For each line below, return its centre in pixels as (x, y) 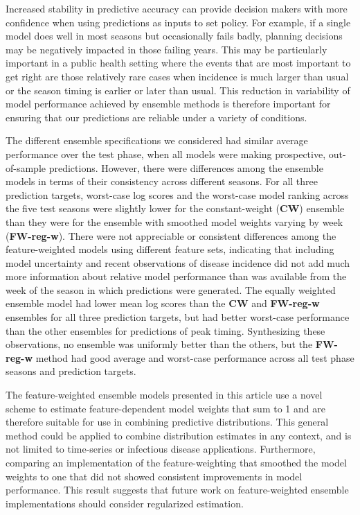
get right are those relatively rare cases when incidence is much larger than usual (177, 76)
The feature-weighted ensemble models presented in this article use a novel (164, 395)
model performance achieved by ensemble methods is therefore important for (168, 104)
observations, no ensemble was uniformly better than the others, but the (159, 344)
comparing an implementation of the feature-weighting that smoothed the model (176, 462)
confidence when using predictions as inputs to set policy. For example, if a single (178, 22)
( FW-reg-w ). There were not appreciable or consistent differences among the (171, 235)
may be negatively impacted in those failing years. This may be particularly (166, 49)
